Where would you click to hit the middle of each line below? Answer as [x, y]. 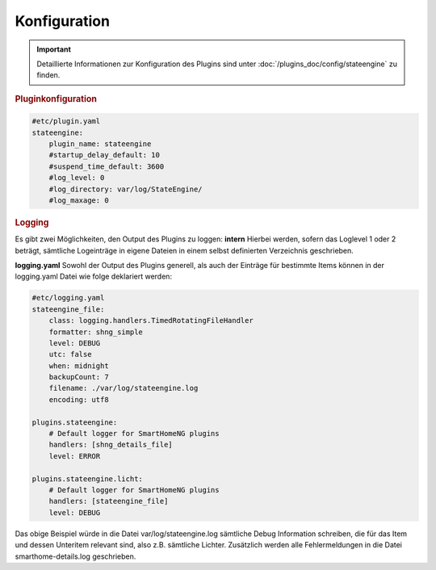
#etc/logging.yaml [68, 298]
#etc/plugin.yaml [66, 122]
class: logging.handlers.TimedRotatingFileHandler [151, 321]
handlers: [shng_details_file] [111, 445]
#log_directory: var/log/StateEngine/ [126, 189]
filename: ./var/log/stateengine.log [124, 388]
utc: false [70, 354]
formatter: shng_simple [96, 332]
